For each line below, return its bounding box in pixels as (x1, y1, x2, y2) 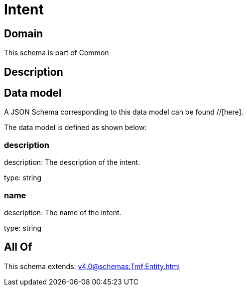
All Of (4, 241, 32, 254)
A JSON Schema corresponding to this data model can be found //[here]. (4, 108, 244, 117)
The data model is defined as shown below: (4, 123, 147, 132)
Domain (4, 27, 43, 40)
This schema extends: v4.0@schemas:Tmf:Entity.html (4, 262, 180, 271)
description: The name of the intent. (4, 208, 122, 217)
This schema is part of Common (4, 48, 109, 57)
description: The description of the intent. (4, 158, 140, 167)
